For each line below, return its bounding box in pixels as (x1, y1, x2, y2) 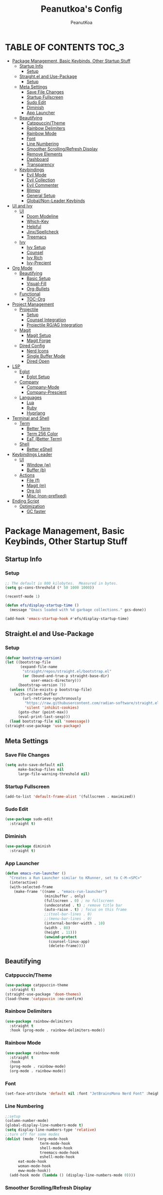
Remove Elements (26, 151, 63, 157)
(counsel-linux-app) (48, 939, 90, 944)
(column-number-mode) (5, 1118, 49, 1123)
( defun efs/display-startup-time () (5, 603, 79, 608)
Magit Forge (26, 337, 51, 343)
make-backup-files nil (17, 767, 64, 772)
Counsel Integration (26, 317, 66, 323)
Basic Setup (26, 275, 51, 281)
